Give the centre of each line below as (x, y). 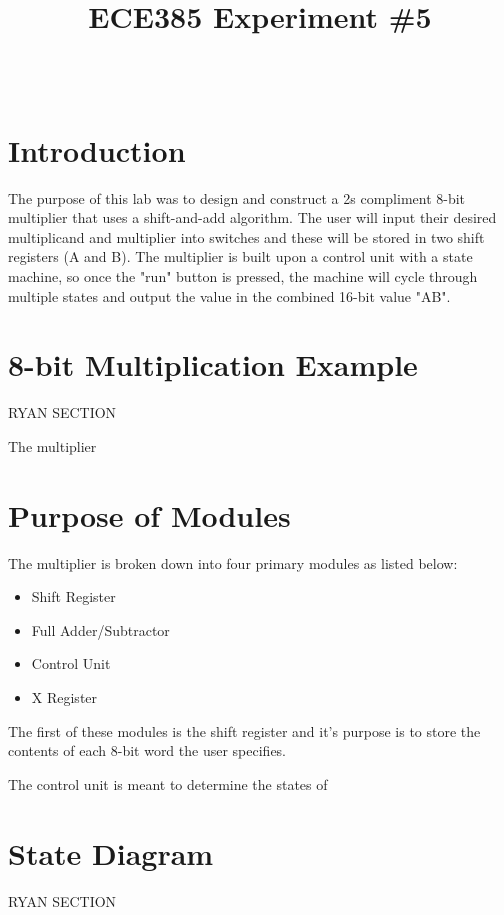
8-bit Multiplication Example (213, 364)
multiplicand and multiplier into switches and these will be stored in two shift (246, 236)
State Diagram (111, 852)
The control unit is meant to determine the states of (168, 783)
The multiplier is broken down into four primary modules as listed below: (233, 562)
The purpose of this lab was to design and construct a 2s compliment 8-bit (237, 197)
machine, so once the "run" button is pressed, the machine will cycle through (243, 276)
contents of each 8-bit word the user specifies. (147, 750)
